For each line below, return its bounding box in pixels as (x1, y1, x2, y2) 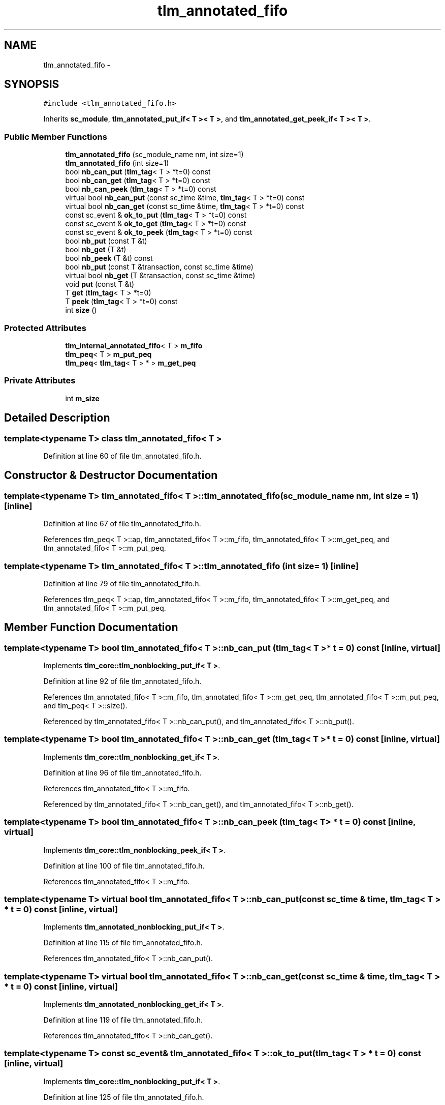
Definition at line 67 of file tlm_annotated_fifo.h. (43, 519, 201, 528)
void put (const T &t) (65, 280, 135, 289)
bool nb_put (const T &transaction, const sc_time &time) (65, 262, 253, 272)
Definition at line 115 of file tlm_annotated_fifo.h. (43, 938, 203, 947)
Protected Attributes (4, 322, 86, 333)
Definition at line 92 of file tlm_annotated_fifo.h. (43, 677, 202, 686)
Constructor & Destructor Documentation (4, 469, 218, 482)
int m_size (65, 394, 100, 403)
